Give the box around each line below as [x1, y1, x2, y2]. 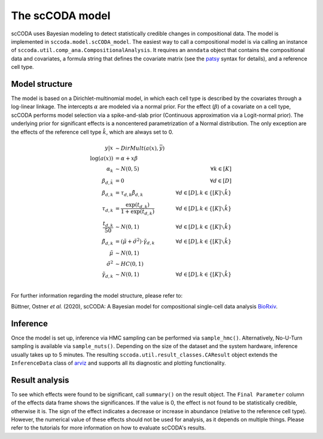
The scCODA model [11, 9, 111, 22]
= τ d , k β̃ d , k [115, 189, 144, 198]
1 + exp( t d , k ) [120, 208, 155, 217]
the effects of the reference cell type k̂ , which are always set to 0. [11, 128, 173, 135]
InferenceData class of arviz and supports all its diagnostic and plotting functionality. [11, 359, 226, 367]
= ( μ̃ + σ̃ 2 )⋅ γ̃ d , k [115, 237, 155, 246]
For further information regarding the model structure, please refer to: [11, 292, 183, 299]
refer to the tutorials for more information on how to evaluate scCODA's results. [11, 424, 206, 431]
